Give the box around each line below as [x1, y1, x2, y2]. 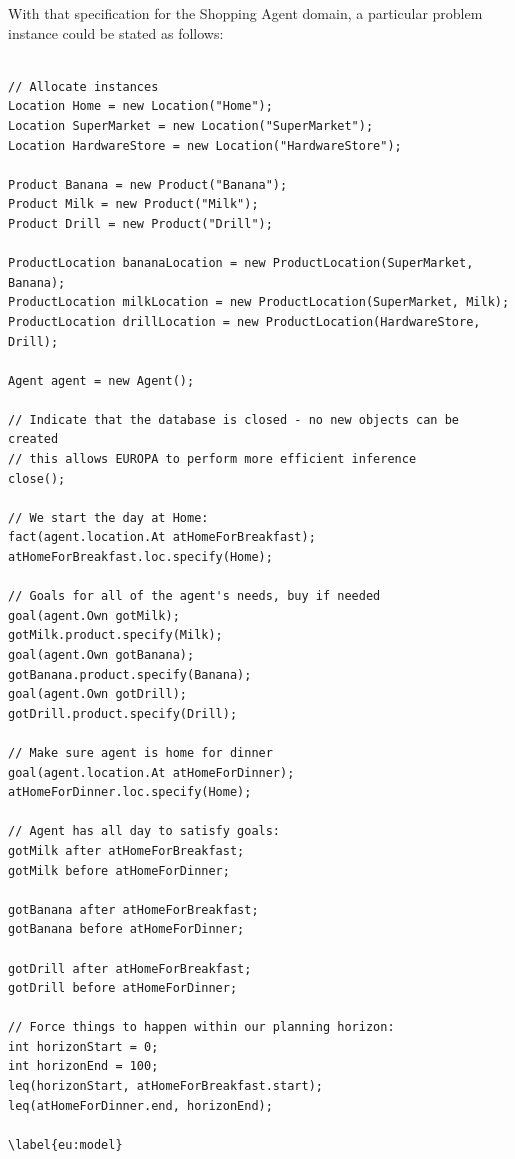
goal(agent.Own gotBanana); [8, 648, 195, 662]
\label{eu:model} [8, 1137, 123, 1152]
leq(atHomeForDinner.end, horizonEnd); [8, 1098, 273, 1113]
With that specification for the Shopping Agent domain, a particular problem [8, 3, 483, 23]
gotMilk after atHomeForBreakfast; [8, 843, 245, 858]
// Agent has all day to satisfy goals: [8, 824, 281, 839]
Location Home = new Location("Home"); [8, 99, 273, 114]
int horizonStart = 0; [8, 1039, 159, 1054]
